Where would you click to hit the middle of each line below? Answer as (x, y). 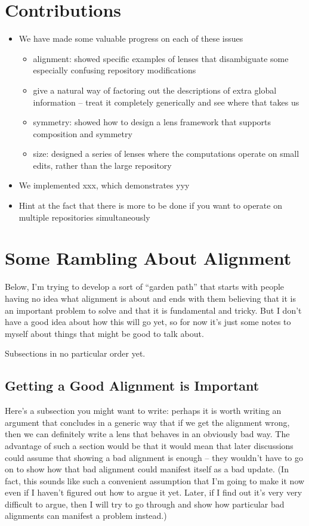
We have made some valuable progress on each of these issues (131, 38)
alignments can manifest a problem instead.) (86, 516)
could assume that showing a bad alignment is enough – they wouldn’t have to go (154, 457)
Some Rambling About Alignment (148, 258)
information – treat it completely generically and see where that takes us (166, 102)
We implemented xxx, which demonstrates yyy (104, 185)
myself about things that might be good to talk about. (104, 333)
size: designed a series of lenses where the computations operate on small (166, 154)
